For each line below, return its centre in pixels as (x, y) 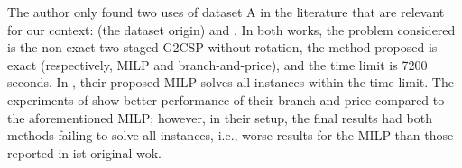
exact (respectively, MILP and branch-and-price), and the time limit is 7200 (217, 64)
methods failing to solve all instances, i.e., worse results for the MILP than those (231, 135)
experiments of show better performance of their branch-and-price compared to (226, 99)
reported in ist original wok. (84, 152)
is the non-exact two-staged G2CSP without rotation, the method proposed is (222, 47)
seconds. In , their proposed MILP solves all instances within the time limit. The (231, 82)
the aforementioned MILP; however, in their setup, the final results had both (220, 117)
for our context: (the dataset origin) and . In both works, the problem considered (231, 29)
